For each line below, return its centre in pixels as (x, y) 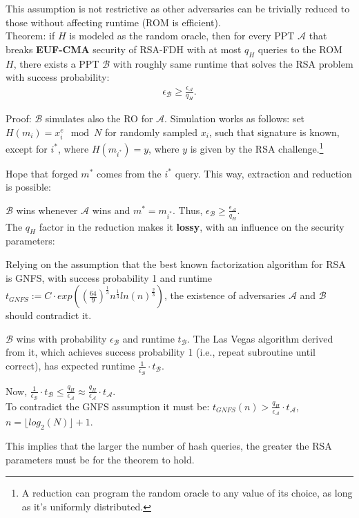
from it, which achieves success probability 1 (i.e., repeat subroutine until (161, 352)
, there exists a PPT (56, 63)
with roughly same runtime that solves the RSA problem (233, 63)
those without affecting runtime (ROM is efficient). (113, 22)
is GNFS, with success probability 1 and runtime (109, 277)
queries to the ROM (300, 49)
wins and (111, 210)
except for (27, 148)
